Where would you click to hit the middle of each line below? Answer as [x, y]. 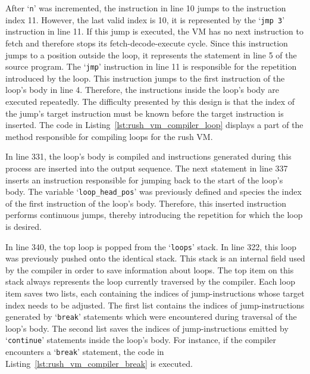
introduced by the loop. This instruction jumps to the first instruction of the [145, 78]
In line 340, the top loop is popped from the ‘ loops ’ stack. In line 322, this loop [151, 246]
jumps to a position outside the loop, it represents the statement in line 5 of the [151, 54]
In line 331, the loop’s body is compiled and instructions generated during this [148, 156]
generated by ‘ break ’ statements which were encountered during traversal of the [151, 317]
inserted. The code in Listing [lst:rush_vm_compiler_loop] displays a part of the [154, 125]
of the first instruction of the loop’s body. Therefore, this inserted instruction [146, 203]
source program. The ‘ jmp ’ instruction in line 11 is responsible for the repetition [151, 66]
